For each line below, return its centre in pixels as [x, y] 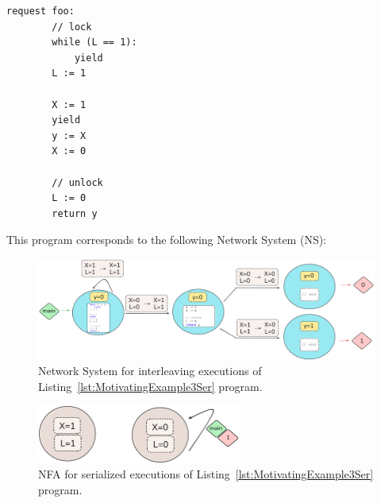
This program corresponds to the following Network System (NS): [167, 240]
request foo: [40, 11]
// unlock [77, 182]
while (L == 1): [94, 43]
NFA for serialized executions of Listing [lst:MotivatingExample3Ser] [206, 474]
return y [75, 213]
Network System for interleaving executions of [150, 371]
